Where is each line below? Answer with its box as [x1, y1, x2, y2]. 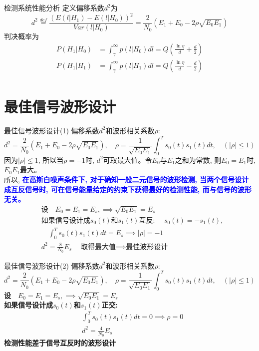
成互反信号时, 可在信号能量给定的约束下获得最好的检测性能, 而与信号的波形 [4, 184, 252, 194]
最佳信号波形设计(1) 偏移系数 [4, 125, 99, 135]
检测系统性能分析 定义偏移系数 [4, 2, 104, 12]
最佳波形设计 [126, 243, 168, 251]
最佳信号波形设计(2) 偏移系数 [4, 260, 99, 271]
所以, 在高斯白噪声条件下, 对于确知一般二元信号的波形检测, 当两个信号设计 [4, 174, 249, 185]
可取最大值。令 [103, 154, 152, 165]
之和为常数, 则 [175, 154, 222, 165]
